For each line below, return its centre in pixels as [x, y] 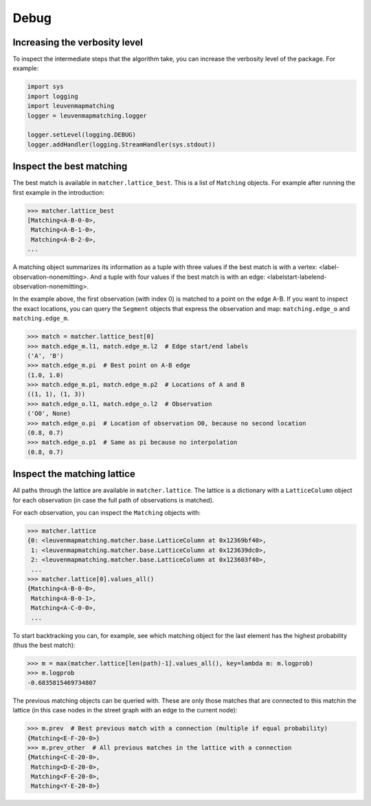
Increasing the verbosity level [78, 42]
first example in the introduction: [59, 192]
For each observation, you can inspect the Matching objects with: [107, 513]
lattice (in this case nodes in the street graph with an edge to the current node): [125, 710]
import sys [45, 87]
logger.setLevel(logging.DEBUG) [82, 135]
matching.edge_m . [41, 318]
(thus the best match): [44, 645]
